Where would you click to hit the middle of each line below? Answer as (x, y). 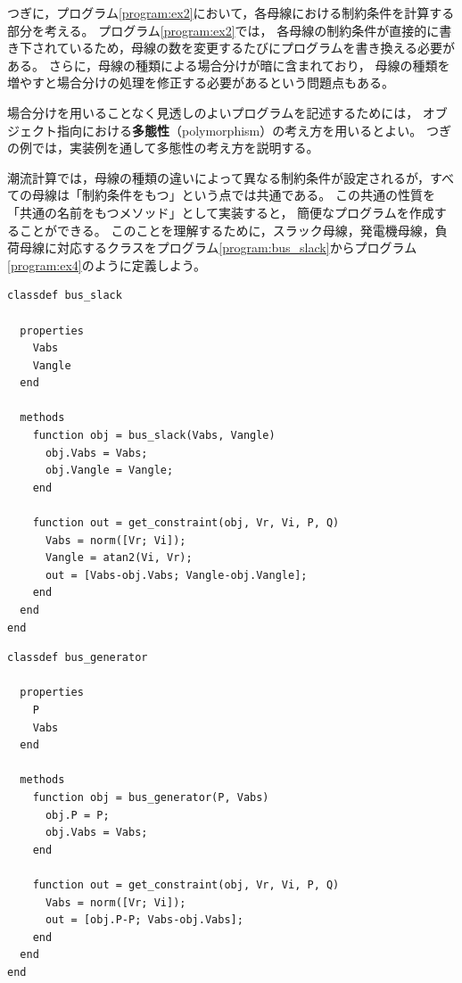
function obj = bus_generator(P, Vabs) (151, 797)
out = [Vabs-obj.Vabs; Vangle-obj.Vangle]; (176, 575)
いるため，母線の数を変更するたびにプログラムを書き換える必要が (262, 48)
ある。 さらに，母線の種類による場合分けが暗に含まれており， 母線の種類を (229, 65)
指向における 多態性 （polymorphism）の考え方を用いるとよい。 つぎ (254, 130)
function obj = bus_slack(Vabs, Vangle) (154, 436)
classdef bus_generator (78, 658)
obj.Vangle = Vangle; (109, 471)
